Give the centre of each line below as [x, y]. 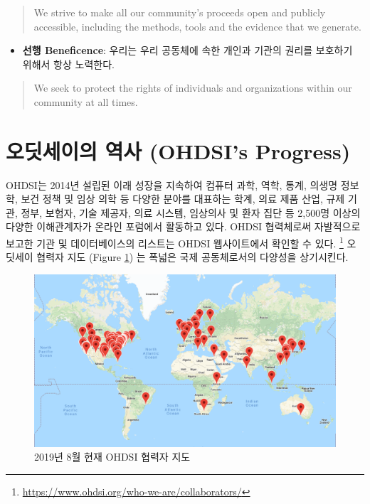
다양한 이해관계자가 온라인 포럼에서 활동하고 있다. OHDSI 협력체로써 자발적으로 [183, 226]
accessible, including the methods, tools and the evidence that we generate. [197, 26]
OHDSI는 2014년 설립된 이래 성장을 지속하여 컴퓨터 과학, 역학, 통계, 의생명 [172, 184]
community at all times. [86, 101]
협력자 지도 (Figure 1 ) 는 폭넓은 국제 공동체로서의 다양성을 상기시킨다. [192, 257]
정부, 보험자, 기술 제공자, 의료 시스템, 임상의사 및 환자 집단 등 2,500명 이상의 [191, 212]
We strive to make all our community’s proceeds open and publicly [180, 12]
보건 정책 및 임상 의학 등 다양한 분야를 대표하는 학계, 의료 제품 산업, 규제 [183, 199]
